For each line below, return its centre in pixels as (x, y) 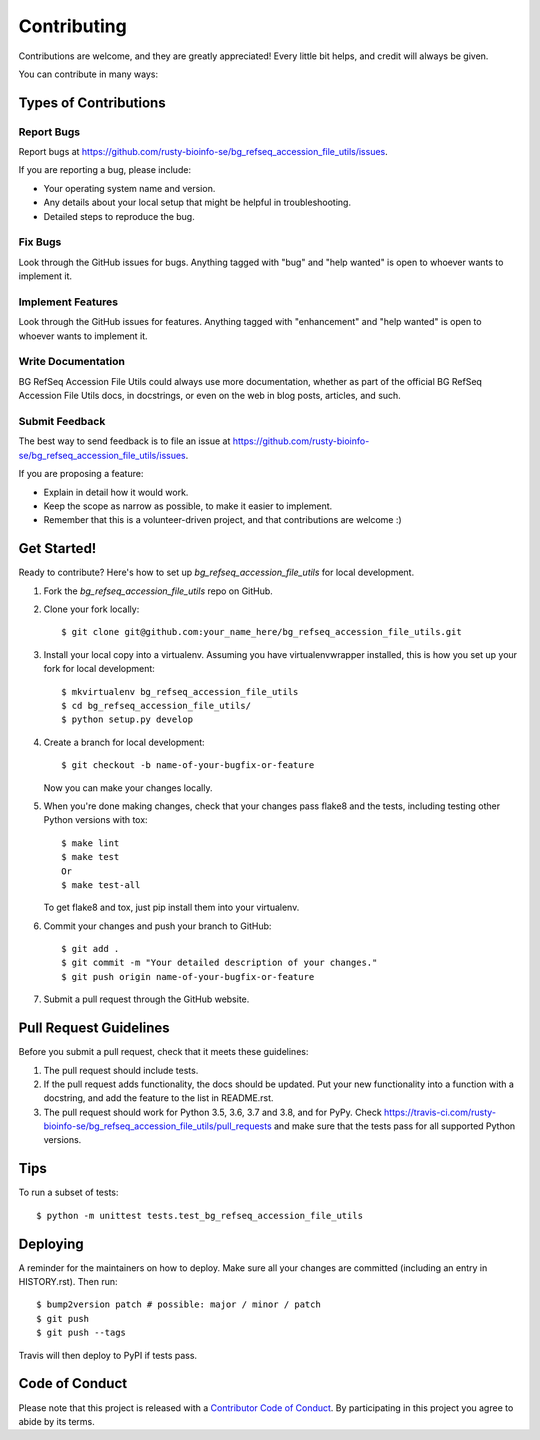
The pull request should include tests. (121, 1070)
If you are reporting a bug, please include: (105, 170)
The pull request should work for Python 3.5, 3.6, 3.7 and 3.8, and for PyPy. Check (212, 1112)
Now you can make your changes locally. (128, 787)
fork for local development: (99, 669)
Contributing (72, 26)
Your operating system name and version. (129, 188)
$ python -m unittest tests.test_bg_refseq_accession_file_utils (200, 1215)
